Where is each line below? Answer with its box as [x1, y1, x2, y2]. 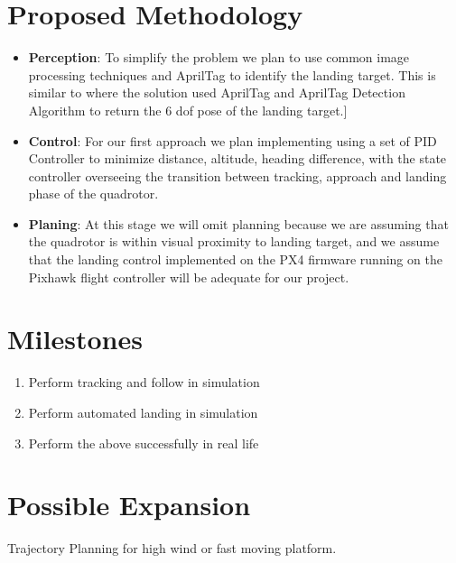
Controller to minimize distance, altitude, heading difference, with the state [28, 149, 447, 168]
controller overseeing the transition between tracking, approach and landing [28, 166, 447, 185]
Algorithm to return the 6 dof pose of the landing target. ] [28, 100, 348, 119]
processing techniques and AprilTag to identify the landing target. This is [28, 65, 436, 84]
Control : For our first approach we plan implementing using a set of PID [28, 131, 437, 150]
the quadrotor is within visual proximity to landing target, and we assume [28, 232, 440, 251]
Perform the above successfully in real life [28, 433, 259, 452]
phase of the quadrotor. [28, 184, 159, 203]
